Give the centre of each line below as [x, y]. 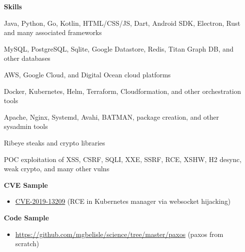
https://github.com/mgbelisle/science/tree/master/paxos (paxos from [119, 234]
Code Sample [26, 217]
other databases [27, 58]
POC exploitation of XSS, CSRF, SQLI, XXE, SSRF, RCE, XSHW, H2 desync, [123, 159]
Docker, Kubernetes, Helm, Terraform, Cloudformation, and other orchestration [122, 91]
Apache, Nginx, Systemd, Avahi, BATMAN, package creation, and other [112, 117]
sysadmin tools [26, 126]
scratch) [27, 243]
